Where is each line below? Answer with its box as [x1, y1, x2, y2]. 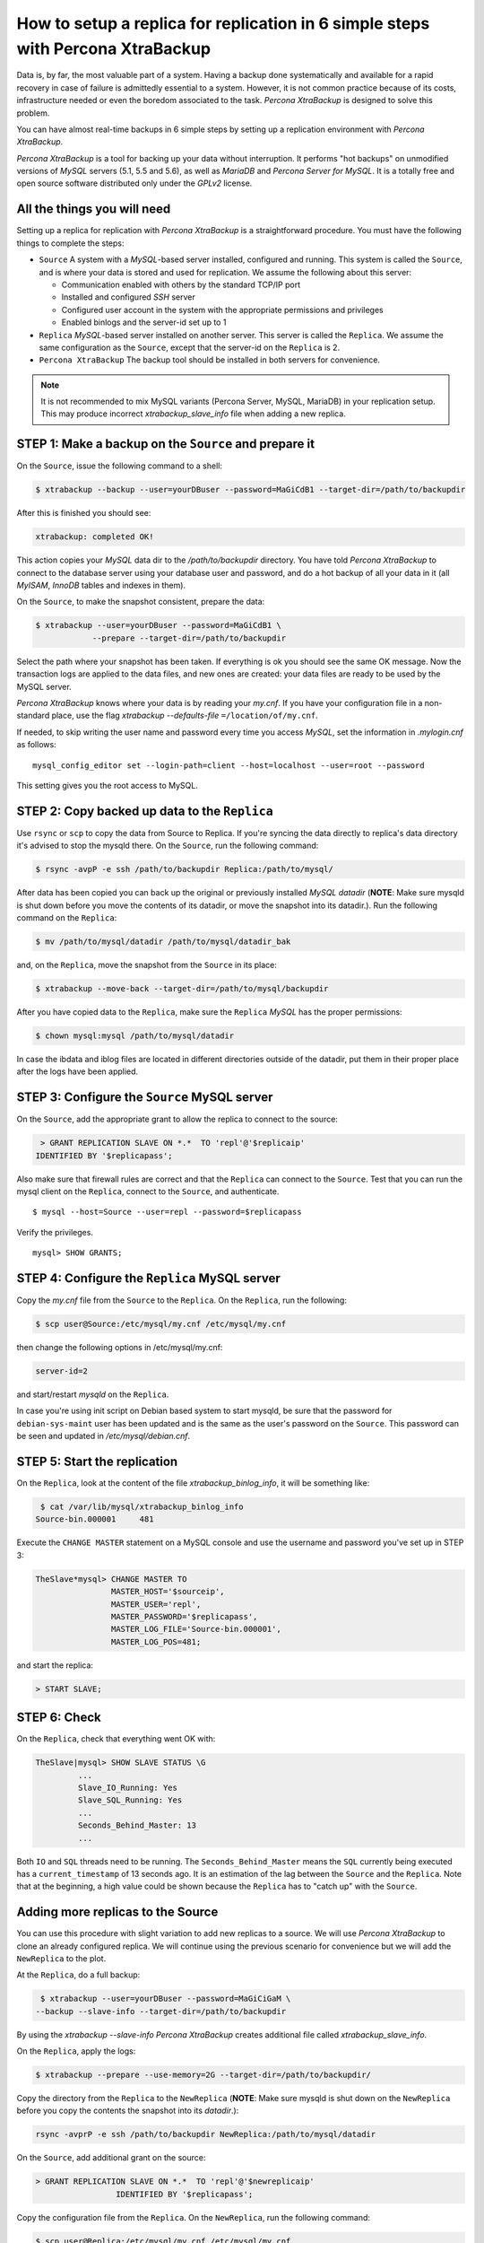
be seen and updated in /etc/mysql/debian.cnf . [16, 1431, 191, 1442]
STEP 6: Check [16, 1710, 102, 1725]
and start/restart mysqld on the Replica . [16, 1389, 169, 1400]
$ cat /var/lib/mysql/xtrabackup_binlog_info [40, 1502, 244, 1512]
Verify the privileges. [16, 1226, 94, 1237]
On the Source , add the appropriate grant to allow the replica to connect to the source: [16, 1113, 338, 1125]
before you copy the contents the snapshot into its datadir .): [16, 2105, 239, 2116]
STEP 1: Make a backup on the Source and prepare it [16, 436, 315, 452]
